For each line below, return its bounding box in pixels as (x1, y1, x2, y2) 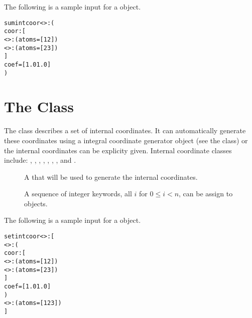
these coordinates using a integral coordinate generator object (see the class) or (4, 135, 248, 145)
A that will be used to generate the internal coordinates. (24, 171, 198, 182)
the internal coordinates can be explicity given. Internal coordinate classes (4, 145, 232, 155)
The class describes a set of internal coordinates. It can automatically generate (4, 125, 246, 136)
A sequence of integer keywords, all (24, 188, 132, 199)
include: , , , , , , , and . (4, 155, 76, 165)
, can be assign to (179, 188, 233, 199)
